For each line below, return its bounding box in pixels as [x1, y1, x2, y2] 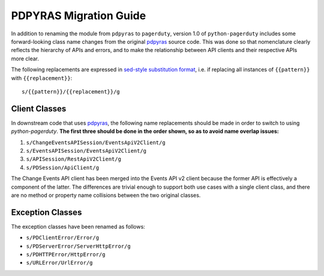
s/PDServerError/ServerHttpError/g [26, 242, 131, 250]
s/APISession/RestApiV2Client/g [26, 156, 121, 163]
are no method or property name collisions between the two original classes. [11, 192, 201, 199]
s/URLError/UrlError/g [26, 259, 93, 266]
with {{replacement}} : [11, 74, 73, 81]
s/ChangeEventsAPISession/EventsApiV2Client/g [26, 139, 166, 146]
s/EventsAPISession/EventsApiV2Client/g [26, 147, 147, 154]
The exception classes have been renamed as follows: [11, 223, 145, 230]
